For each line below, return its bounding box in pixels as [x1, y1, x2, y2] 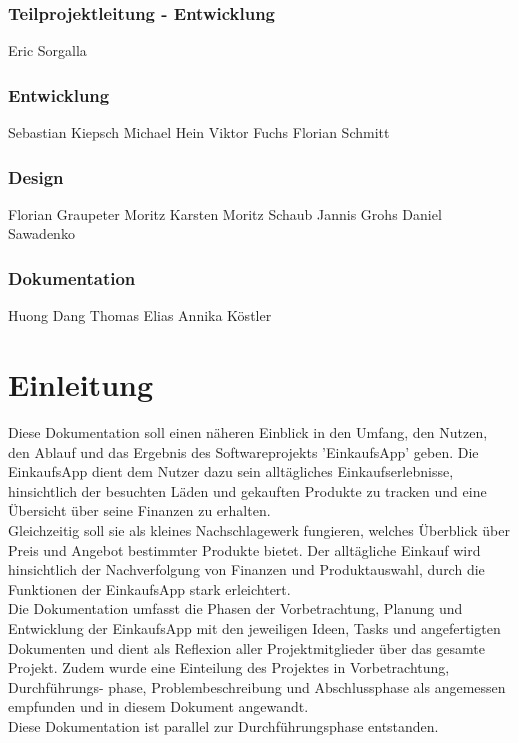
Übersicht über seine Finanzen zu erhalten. [8, 500, 271, 521]
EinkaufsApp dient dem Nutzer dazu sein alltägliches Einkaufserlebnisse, [8, 461, 454, 482]
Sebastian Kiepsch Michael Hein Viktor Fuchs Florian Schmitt [8, 122, 390, 143]
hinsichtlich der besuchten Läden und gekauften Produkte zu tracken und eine [8, 480, 487, 501]
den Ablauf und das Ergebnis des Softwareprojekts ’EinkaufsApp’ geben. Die [8, 441, 479, 462]
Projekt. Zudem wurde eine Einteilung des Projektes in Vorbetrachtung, [8, 657, 450, 678]
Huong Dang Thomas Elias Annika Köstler [8, 305, 272, 326]
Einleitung [8, 364, 154, 405]
